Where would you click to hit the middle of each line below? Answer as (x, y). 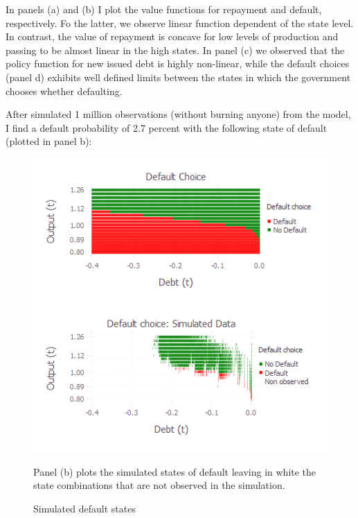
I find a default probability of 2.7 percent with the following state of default (167, 127)
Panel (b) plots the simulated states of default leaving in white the (175, 471)
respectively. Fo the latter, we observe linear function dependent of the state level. (180, 23)
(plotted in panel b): (49, 141)
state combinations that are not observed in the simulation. (159, 485)
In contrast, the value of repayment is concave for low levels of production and (172, 36)
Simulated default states (84, 508)
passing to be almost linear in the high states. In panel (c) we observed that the (175, 50)
